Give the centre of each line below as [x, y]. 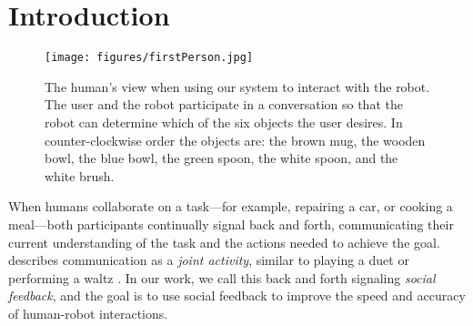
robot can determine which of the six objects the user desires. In [224, 122]
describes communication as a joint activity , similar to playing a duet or [209, 260]
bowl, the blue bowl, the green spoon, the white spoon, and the [221, 158]
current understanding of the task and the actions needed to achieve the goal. [224, 242]
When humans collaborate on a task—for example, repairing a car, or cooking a [231, 206]
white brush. [80, 175]
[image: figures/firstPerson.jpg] [149, 58]
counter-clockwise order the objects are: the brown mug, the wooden [235, 140]
